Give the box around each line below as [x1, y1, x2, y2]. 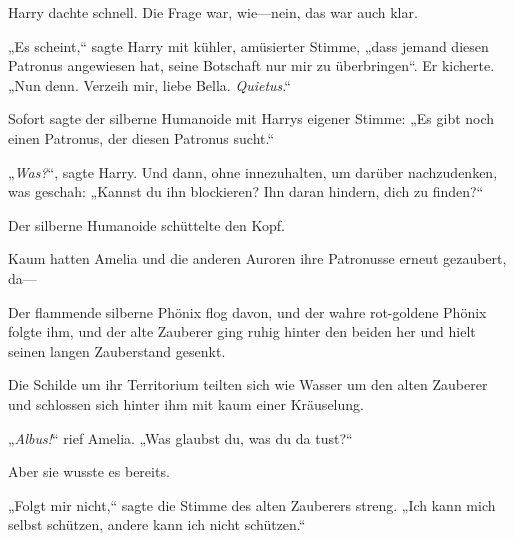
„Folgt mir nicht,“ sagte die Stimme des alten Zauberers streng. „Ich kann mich [8, 494, 496, 515]
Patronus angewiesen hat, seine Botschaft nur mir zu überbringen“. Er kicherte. [8, 55, 495, 76]
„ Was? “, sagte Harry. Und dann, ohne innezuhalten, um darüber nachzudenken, [8, 161, 498, 182]
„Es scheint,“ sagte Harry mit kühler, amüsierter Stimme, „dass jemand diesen [8, 35, 489, 56]
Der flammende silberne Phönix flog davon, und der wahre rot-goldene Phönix [8, 301, 487, 322]
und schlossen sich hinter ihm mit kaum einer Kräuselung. [8, 393, 364, 414]
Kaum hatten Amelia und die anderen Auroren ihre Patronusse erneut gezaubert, [8, 248, 507, 269]
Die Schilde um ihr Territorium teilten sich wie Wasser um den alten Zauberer [8, 374, 488, 395]
